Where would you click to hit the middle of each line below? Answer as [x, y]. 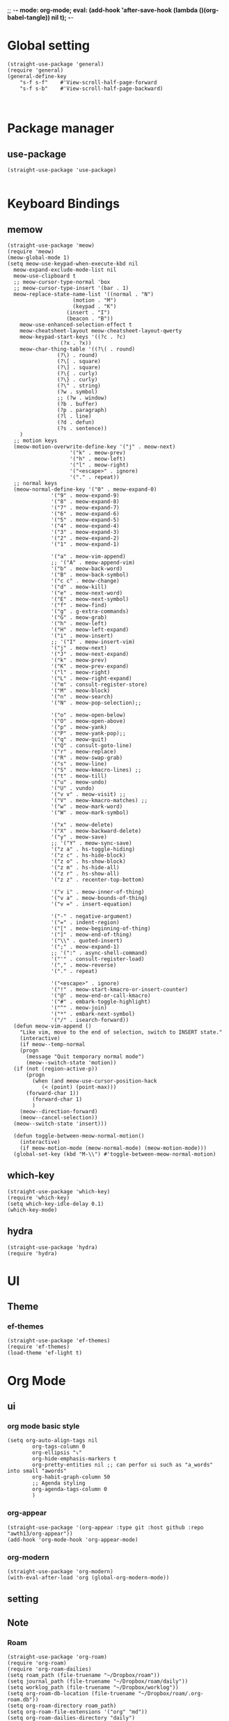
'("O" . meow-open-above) [89, 721]
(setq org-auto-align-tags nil [53, 1441]
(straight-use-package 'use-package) [62, 170]
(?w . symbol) [77, 392]
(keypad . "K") [95, 306]
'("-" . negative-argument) [92, 916]
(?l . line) [74, 416]
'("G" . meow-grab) [79, 617]
